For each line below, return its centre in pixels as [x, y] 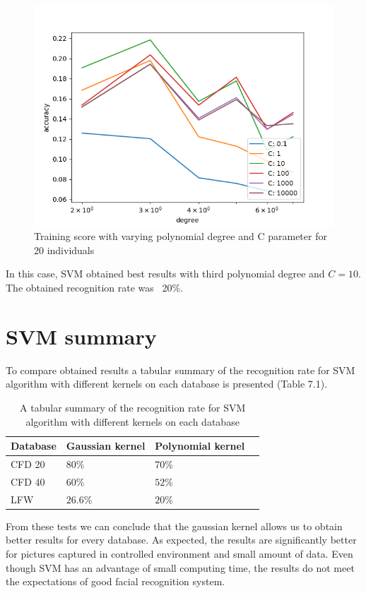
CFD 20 [28, 464]
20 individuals [64, 250]
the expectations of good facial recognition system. [116, 581]
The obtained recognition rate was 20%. [94, 288]
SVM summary [81, 336]
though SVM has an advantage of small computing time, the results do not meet [180, 567]
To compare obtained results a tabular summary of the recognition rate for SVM [181, 370]
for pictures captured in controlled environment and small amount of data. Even [179, 553]
